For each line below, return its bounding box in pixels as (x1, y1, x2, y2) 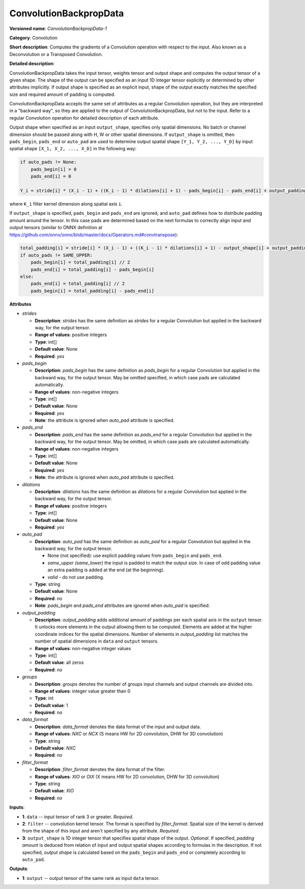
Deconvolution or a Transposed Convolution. (9, 51, 103, 57)
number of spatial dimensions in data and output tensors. (35, 638, 159, 644)
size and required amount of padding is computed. (9, 91, 115, 97)
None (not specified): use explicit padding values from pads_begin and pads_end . (47, 552, 223, 559)
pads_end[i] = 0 (30, 174, 71, 179)
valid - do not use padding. (47, 574, 104, 580)
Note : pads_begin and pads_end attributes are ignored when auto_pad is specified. (35, 602, 210, 608)
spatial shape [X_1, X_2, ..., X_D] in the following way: (9, 146, 137, 152)
